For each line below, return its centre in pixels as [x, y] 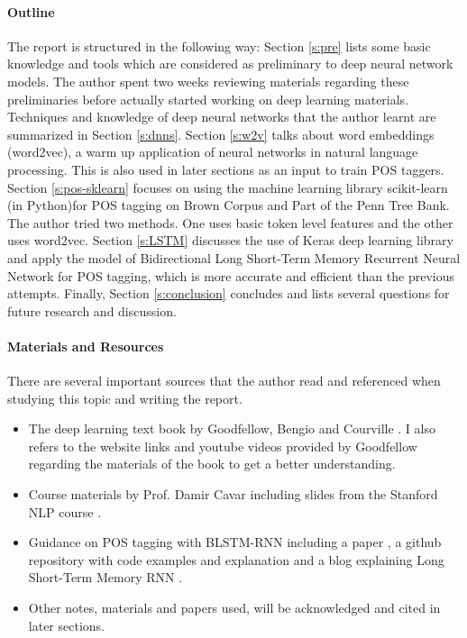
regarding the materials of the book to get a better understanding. [212, 464]
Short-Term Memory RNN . [105, 577]
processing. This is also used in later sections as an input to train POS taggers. [226, 169]
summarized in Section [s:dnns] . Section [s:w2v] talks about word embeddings [221, 134]
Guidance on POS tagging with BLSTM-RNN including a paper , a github [235, 542]
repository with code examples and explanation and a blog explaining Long [236, 559]
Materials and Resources [86, 346]
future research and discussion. [92, 310]
